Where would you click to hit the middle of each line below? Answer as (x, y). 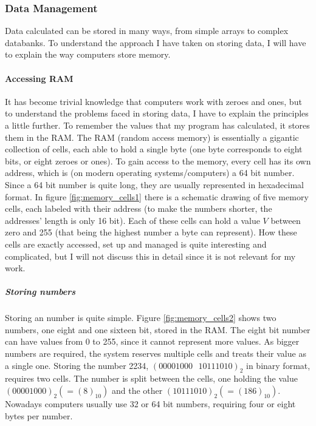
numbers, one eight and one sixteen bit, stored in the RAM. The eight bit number (158, 329)
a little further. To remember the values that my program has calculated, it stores (157, 125)
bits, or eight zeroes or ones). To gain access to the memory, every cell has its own (158, 161)
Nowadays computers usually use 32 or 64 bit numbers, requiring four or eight (150, 404)
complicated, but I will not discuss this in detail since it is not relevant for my (150, 256)
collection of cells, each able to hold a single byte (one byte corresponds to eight (154, 149)
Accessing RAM (39, 78)
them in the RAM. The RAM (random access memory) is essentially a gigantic (152, 137)
